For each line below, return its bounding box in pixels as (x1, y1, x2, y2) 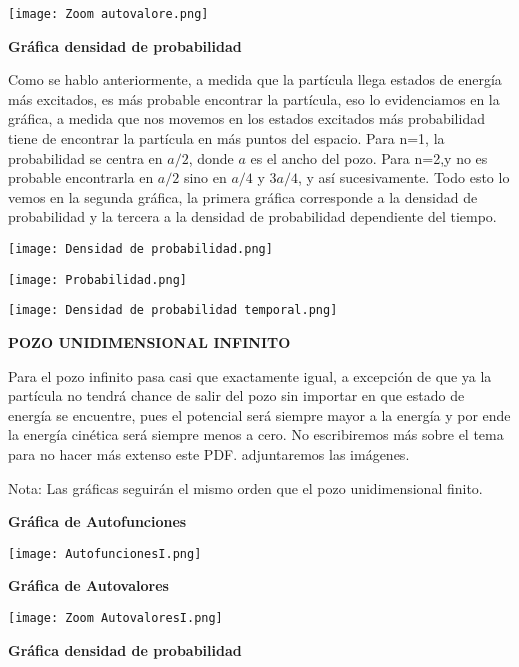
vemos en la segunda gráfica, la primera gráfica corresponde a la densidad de (8, 186, 478, 207)
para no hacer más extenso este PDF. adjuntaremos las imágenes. (8, 443, 410, 464)
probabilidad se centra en (8, 147, 163, 168)
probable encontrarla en (8, 167, 154, 188)
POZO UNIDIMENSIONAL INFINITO (8, 331, 291, 352)
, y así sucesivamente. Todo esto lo (297, 167, 510, 188)
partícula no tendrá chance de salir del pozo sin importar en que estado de (8, 385, 465, 406)
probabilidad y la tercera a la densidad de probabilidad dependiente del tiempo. (8, 206, 497, 227)
